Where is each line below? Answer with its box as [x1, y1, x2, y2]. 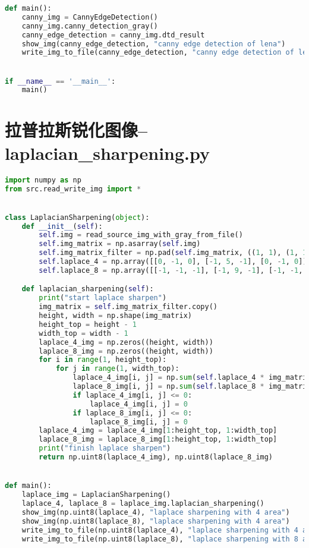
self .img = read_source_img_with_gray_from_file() [39, 231, 243, 240]
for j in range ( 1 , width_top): [55, 364, 179, 373]
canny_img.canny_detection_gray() [21, 21, 158, 30]
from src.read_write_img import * [5, 184, 141, 193]
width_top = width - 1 [39, 329, 128, 338]
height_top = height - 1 [39, 320, 137, 329]
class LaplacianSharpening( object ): [5, 213, 150, 222]
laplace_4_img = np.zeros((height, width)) [39, 338, 213, 347]
